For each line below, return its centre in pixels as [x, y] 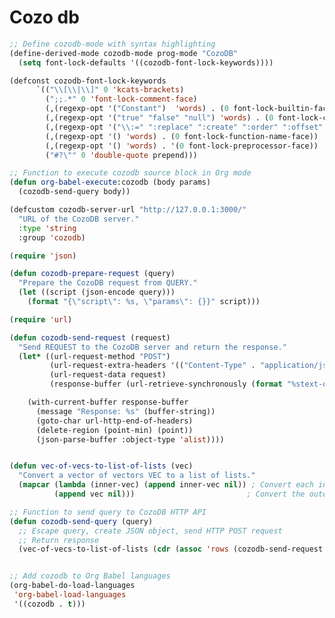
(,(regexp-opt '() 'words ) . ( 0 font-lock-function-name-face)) [182, 136]
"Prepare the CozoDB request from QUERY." [108, 283]
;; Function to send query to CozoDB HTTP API [108, 512]
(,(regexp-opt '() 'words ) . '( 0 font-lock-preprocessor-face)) [182, 146]
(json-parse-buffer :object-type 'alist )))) [130, 439]
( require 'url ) [41, 319]
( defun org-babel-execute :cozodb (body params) [110, 182]
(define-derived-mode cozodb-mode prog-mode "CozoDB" [124, 53]
